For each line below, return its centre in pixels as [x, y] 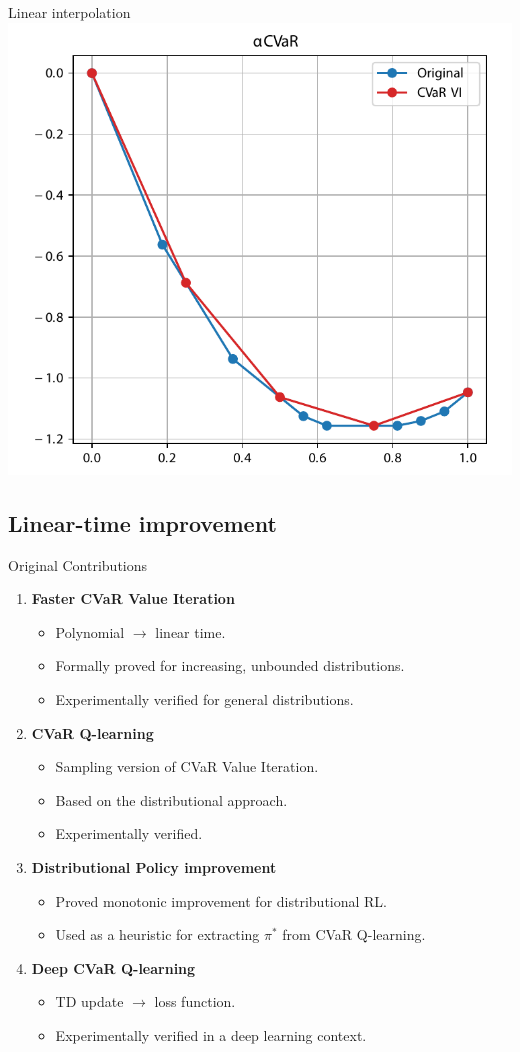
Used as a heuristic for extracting [157, 934]
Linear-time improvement [142, 522]
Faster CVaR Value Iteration [133, 598]
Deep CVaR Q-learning [113, 967]
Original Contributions [78, 564]
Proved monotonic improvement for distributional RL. [221, 900]
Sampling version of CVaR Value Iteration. [187, 766]
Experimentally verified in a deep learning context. [211, 1034]
